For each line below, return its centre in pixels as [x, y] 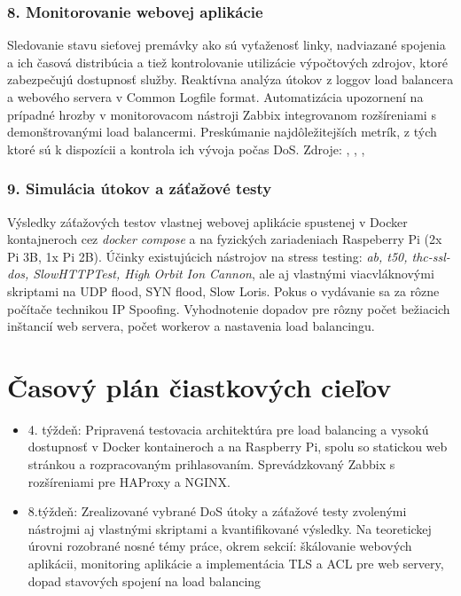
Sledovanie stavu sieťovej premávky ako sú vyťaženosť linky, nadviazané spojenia [227, 45]
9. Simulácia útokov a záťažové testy [140, 188]
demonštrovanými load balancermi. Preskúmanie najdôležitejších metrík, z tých [222, 132]
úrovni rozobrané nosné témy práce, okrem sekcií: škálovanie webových [220, 546]
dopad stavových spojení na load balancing [145, 580]
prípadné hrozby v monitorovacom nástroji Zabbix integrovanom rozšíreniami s [222, 114]
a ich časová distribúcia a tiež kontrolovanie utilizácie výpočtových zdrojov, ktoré [227, 62]
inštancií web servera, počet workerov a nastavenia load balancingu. [191, 326]
